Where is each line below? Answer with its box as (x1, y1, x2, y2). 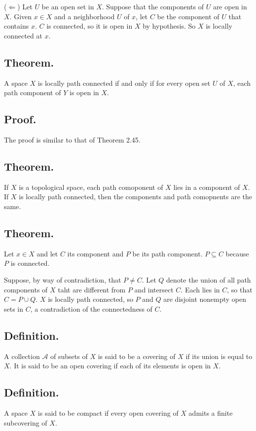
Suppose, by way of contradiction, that (4, 274, 121, 285)
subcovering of (4, 417, 47, 428)
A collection (4, 351, 40, 361)
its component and (67, 248, 124, 258)
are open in (213, 1, 247, 11)
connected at (4, 30, 42, 40)
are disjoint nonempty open (163, 294, 247, 304)
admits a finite (188, 407, 233, 418)
